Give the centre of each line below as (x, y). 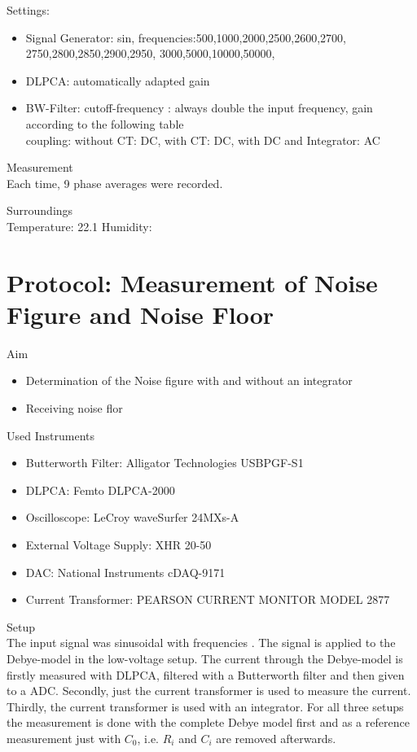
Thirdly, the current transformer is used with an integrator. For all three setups (205, 706)
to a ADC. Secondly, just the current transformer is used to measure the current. (209, 691)
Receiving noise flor (74, 408)
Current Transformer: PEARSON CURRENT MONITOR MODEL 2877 (208, 599)
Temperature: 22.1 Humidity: (79, 226)
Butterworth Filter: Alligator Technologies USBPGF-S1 (165, 463)
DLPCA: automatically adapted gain (118, 80)
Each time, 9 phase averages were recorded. (115, 183)
